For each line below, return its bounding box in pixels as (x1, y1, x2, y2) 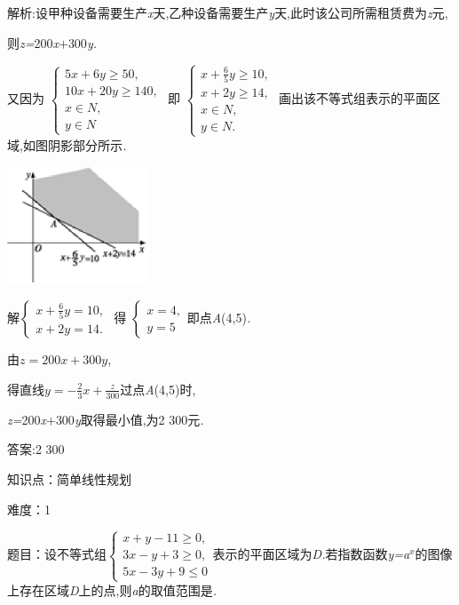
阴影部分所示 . (47, 135, 127, 154)
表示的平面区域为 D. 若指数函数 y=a (212, 545, 410, 563)
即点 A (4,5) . (186, 308, 251, 327)
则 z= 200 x (7, 33, 59, 52)
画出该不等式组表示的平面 (279, 89, 429, 107)
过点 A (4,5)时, (120, 379, 196, 398)
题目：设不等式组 (7, 545, 107, 563)
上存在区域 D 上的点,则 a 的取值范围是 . (7, 580, 217, 599)
